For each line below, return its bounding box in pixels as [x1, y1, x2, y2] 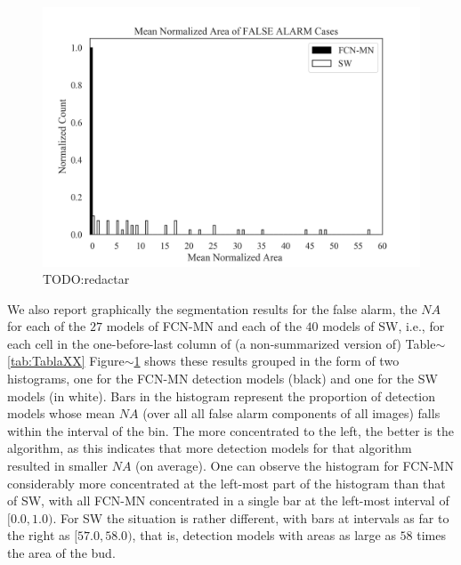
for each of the [7, 317, 86, 335]
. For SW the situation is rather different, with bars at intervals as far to [53, 508, 449, 527]
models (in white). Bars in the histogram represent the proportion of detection [7, 386, 436, 405]
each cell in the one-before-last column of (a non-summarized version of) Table [7, 334, 436, 352]
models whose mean [7, 404, 116, 423]
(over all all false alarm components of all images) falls [142, 404, 441, 423]
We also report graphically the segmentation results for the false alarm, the [7, 299, 417, 318]
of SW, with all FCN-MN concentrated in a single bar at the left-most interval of [7, 491, 449, 510]
